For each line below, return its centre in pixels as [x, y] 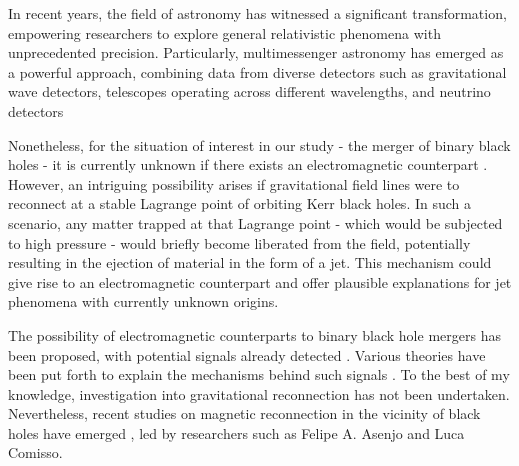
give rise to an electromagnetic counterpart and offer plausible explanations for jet [260, 281]
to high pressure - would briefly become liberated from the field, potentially [239, 242]
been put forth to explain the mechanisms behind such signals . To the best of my [259, 374]
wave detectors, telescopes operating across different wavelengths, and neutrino [249, 91]
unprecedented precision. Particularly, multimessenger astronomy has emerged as [256, 52]
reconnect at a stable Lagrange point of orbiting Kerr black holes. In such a [240, 203]
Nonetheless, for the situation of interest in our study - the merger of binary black [259, 144]
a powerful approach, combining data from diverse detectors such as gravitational [257, 71]
